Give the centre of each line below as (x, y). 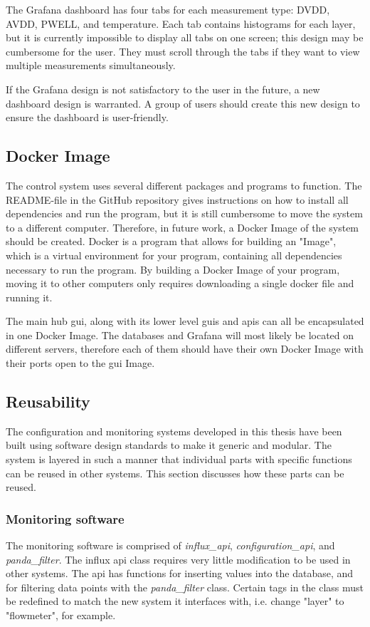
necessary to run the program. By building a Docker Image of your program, (173, 269)
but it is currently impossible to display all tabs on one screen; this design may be (185, 37)
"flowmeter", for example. (61, 615)
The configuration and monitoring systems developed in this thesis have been (174, 431)
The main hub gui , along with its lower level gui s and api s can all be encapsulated (185, 321)
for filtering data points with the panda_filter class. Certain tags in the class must (185, 587)
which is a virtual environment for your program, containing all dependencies (174, 255)
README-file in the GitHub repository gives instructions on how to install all (177, 199)
